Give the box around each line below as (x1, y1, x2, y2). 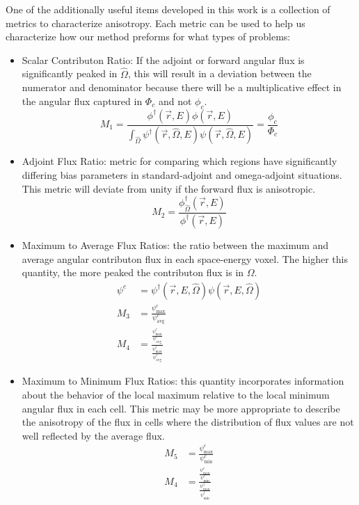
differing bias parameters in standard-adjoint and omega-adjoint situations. (22, 168, 342, 182)
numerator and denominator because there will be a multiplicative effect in (22, 80, 342, 95)
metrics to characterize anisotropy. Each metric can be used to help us (6, 15, 305, 30)
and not (158, 93, 192, 108)
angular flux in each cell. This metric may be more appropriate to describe (22, 401, 340, 415)
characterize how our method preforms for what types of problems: (6, 29, 291, 44)
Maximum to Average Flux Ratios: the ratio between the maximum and (22, 237, 329, 252)
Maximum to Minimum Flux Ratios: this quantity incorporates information (22, 374, 344, 388)
